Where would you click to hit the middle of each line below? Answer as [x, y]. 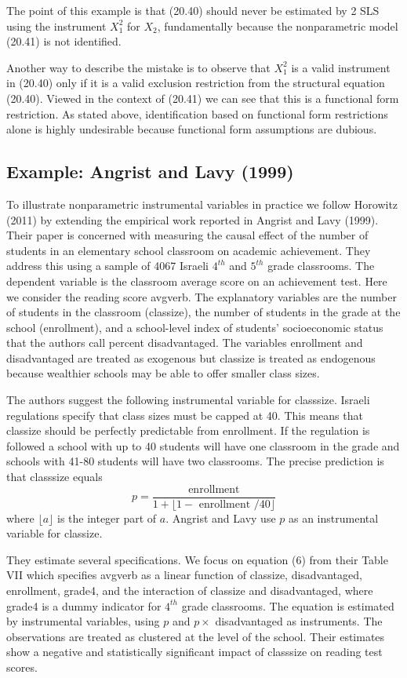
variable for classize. [55, 533]
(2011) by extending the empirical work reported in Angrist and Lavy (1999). [193, 219]
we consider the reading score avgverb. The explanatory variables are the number [202, 296]
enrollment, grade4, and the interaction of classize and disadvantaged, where [190, 591]
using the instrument [56, 26]
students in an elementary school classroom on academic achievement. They [189, 250]
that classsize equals [55, 477]
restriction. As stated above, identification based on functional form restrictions [197, 113]
